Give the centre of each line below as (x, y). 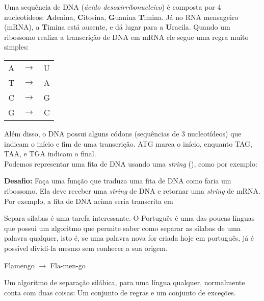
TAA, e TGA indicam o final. (50, 154)
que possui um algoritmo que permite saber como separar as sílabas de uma (122, 228)
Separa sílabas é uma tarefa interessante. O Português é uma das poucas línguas (129, 218)
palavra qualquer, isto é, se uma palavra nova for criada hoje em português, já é (129, 238)
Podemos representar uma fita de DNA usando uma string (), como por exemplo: (131, 163)
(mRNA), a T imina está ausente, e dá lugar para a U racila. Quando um (117, 27)
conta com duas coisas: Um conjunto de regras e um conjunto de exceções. (120, 292)
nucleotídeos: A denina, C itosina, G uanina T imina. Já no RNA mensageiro (121, 17)
